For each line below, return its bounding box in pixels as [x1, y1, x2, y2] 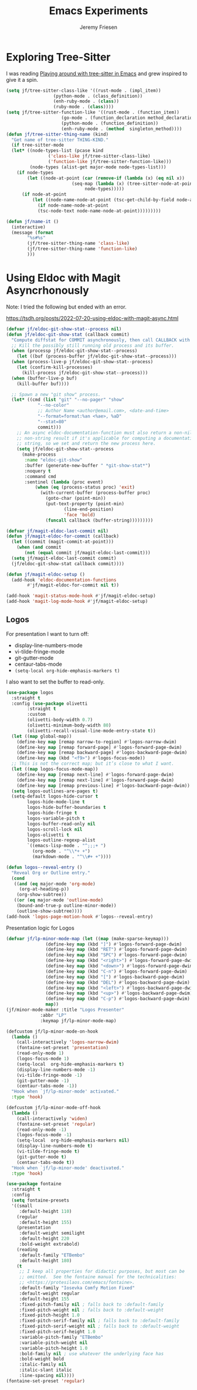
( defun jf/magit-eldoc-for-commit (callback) [6, 533, 119, 539]
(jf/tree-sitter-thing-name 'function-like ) [27, 246, 138, 252]
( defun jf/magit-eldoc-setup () [6, 571, 85, 578]
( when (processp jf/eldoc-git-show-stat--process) [11, 348, 138, 354]
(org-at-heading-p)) [19, 886, 69, 893]
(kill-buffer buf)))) [16, 381, 69, 387]
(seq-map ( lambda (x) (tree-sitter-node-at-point [71, 181, 195, 187]
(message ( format [11, 230, 54, 235]
